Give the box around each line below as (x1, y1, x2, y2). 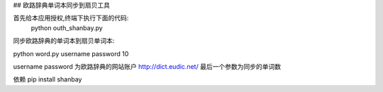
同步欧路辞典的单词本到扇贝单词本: (13, 37, 115, 45)
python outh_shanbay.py (30, 23, 103, 32)
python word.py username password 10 (13, 49, 129, 58)
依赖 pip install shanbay (13, 75, 82, 84)
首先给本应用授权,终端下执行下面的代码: (13, 14, 129, 22)
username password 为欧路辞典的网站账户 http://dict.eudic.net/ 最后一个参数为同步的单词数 (13, 62, 282, 70)
